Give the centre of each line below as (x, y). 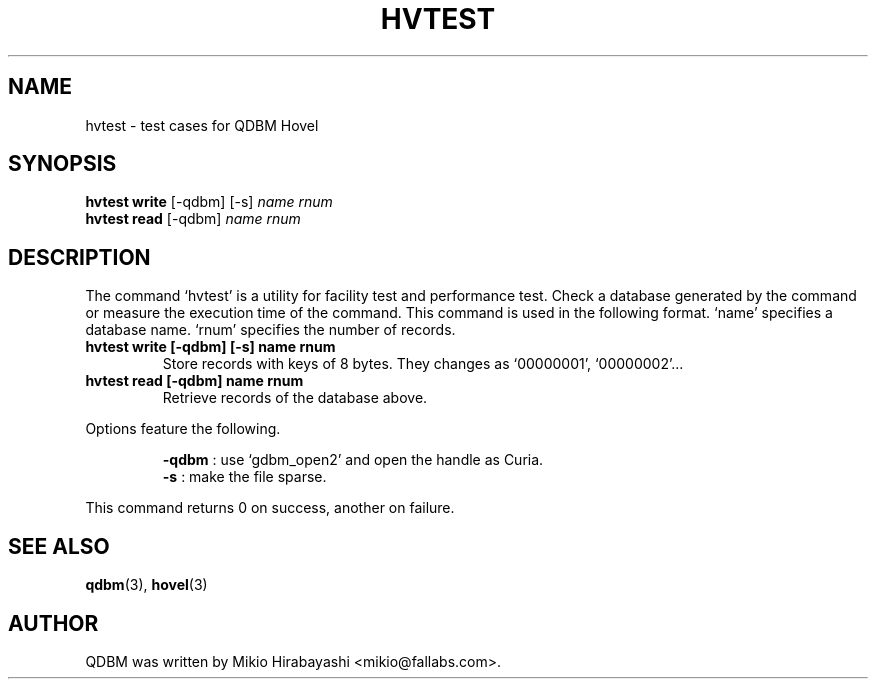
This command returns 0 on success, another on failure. (270, 508)
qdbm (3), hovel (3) (146, 585)
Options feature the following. (183, 429)
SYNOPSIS (62, 164)
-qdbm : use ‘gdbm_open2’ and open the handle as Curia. (353, 460)
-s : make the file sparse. (244, 477)
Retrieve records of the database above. (295, 398)
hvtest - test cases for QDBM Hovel (202, 125)
